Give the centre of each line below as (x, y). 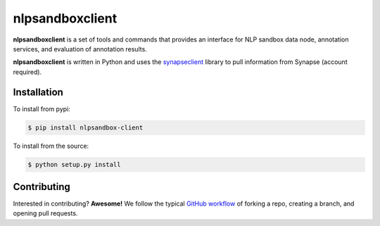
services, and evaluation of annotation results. (80, 49)
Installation (38, 92)
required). (27, 72)
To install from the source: (51, 146)
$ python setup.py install (74, 164)
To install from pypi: (42, 108)
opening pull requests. (45, 213)
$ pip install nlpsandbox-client (85, 127)
